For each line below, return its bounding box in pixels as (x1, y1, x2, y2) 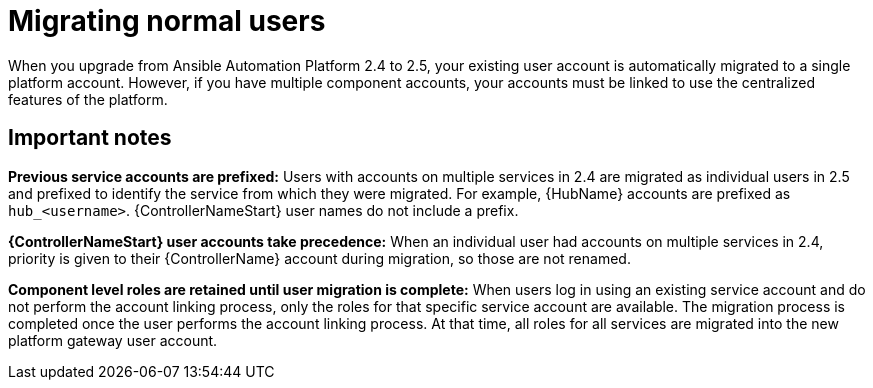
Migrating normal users (8, 4, 326, 38)
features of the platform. (8, 90, 168, 108)
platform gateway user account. (8, 331, 218, 349)
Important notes (8, 125, 172, 151)
